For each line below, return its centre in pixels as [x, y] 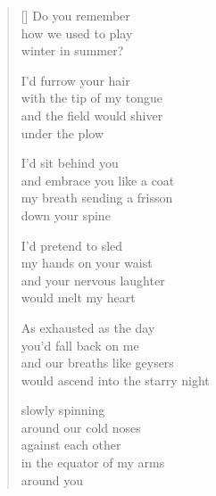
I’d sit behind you [70, 163]
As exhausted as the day [88, 327]
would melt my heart [78, 298]
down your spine [66, 215]
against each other [71, 445]
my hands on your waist [87, 263]
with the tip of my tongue [92, 98]
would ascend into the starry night [115, 380]
